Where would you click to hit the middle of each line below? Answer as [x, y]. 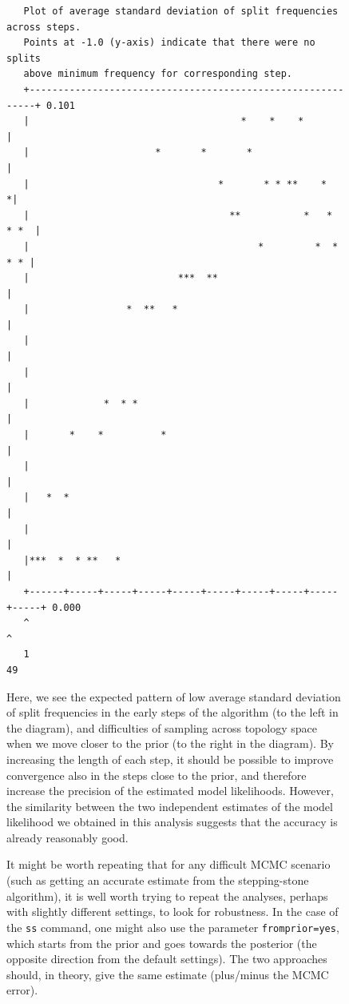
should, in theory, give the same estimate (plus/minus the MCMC [168, 974]
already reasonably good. [67, 837]
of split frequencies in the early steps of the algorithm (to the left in [173, 712]
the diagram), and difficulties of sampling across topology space [162, 727]
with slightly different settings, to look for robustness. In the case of [173, 912]
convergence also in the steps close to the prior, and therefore [157, 775]
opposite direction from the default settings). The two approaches [167, 959]
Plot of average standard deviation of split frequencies [181, 11]
